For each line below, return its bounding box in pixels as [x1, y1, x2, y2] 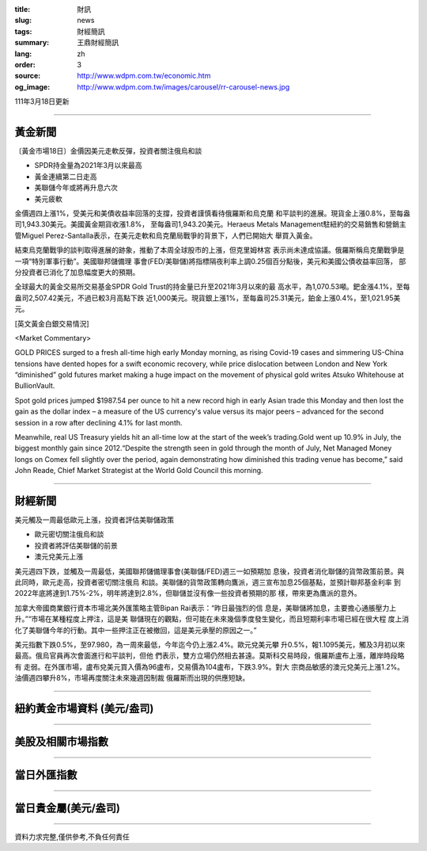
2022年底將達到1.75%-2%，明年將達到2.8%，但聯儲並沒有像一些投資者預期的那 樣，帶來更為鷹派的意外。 [14, 589, 361, 598]
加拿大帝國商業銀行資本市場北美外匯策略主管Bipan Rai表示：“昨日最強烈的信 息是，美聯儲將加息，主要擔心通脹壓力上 [14, 603, 397, 612]
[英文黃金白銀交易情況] [14, 319, 90, 328]
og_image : [14, 82, 51, 91]
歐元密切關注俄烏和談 [34, 529, 104, 539]
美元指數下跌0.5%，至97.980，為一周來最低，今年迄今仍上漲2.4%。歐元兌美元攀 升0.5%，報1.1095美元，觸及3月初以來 [14, 640, 406, 649]
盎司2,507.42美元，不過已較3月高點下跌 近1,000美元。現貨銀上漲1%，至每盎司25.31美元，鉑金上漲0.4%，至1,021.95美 [14, 293, 401, 303]
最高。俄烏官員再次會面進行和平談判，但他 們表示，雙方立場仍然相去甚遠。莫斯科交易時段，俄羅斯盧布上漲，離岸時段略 [14, 651, 405, 661]
